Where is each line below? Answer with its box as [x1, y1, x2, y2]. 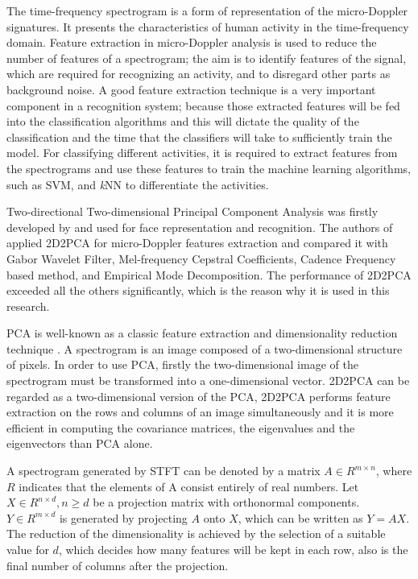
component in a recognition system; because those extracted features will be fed [6, 97, 400, 114]
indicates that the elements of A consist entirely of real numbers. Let [19, 478, 359, 494]
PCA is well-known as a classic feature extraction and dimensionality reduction [6, 325, 398, 341]
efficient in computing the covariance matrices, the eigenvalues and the [6, 419, 355, 436]
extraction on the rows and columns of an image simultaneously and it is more [6, 403, 394, 420]
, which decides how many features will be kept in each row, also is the [58, 541, 408, 557]
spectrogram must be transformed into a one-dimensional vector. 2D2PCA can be [6, 372, 410, 389]
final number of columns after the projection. [6, 556, 229, 573]
